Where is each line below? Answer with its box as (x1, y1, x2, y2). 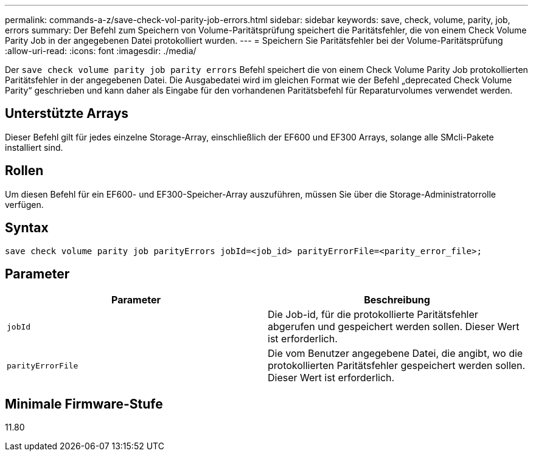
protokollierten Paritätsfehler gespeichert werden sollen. (268, 359, 526, 372)
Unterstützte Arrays (5, 106, 129, 122)
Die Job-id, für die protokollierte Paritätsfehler (268, 308, 478, 321)
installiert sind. (5, 142, 63, 153)
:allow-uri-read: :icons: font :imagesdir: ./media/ (5, 46, 197, 56)
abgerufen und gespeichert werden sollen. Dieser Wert (268, 320, 520, 333)
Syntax (5, 220, 49, 236)
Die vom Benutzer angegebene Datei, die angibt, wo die (268, 347, 523, 360)
